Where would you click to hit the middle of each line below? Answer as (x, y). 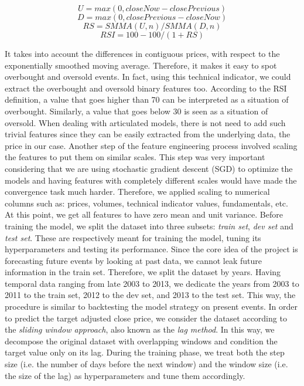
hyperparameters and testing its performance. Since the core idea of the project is (151, 249)
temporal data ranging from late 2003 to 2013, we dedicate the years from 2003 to (152, 283)
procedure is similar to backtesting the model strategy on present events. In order (151, 307)
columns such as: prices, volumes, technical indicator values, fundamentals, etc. (146, 203)
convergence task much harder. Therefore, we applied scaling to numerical (137, 192)
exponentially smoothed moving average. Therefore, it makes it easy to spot (141, 65)
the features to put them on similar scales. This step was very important (135, 157)
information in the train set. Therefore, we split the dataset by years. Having (143, 272)
